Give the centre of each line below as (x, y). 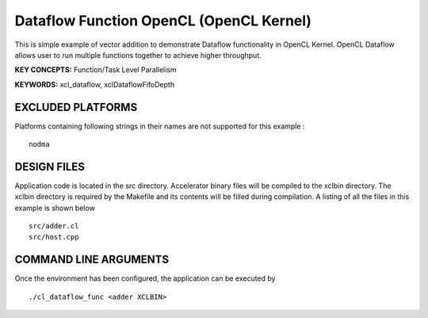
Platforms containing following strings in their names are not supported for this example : (160, 126)
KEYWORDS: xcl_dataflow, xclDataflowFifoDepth (94, 84)
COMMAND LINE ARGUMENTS (92, 260)
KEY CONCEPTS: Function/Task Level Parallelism (96, 70)
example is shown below (55, 208)
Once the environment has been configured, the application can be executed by (145, 278)
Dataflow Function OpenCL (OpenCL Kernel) (163, 21)
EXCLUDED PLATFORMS (76, 107)
